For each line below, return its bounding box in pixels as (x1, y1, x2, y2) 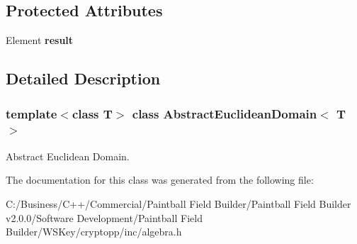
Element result (6, 33, 74, 48)
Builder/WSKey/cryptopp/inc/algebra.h (6, 224, 182, 239)
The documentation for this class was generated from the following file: (6, 172, 314, 187)
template (6, 104, 57, 122)
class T (72, 104, 113, 122)
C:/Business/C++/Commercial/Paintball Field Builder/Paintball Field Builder (6, 196, 351, 211)
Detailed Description (6, 67, 161, 89)
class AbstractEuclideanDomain (132, 104, 317, 122)
